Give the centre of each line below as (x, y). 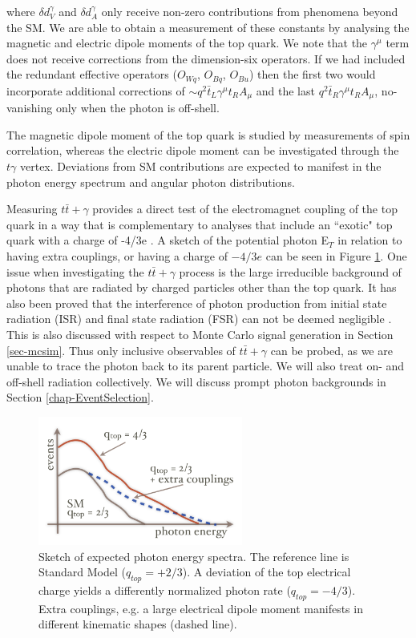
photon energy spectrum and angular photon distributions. (151, 182)
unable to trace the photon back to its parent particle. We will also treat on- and (206, 366)
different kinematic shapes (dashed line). (138, 624)
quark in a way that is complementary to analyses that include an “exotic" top (200, 224)
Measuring (32, 209)
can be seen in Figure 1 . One (336, 256)
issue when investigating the (75, 271)
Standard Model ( (82, 572)
